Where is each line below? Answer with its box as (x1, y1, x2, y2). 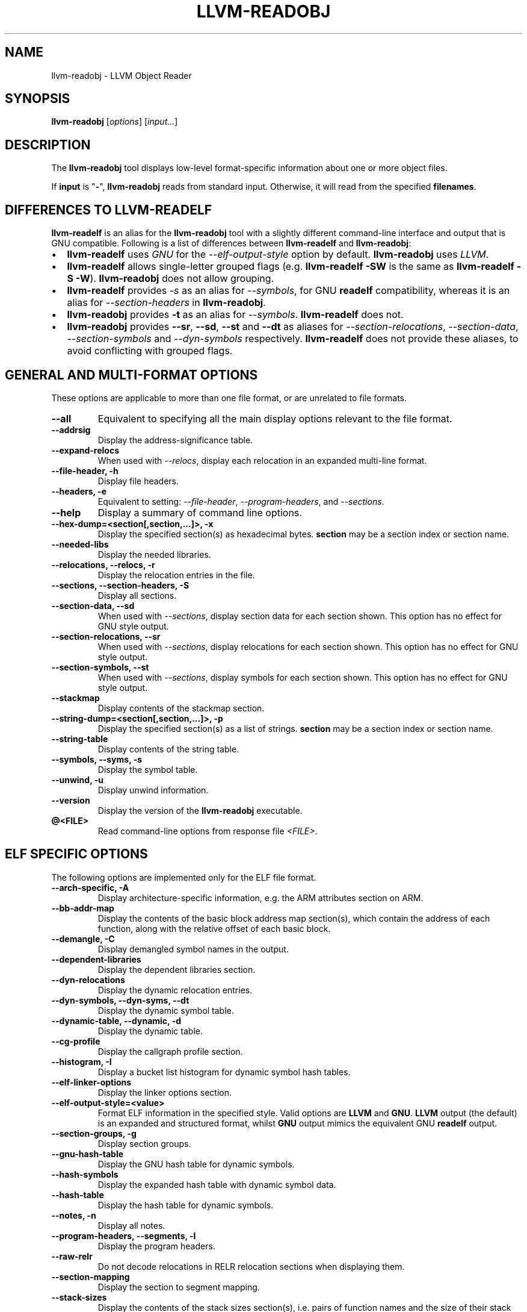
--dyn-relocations (51, 974, 125, 985)
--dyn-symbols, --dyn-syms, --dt (51, 995, 190, 1005)
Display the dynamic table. (97, 1025, 203, 1036)
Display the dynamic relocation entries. (97, 984, 253, 995)
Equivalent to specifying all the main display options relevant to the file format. (97, 412, 452, 425)
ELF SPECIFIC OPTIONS (5, 846, 148, 862)
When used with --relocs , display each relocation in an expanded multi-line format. (97, 455, 427, 466)
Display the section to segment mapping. (97, 1281, 260, 1292)
